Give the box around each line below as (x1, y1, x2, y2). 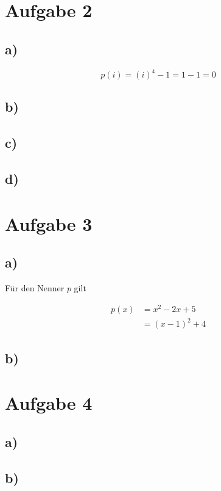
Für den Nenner (5, 282, 65, 294)
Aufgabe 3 (5, 211, 93, 236)
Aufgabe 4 (5, 390, 93, 415)
